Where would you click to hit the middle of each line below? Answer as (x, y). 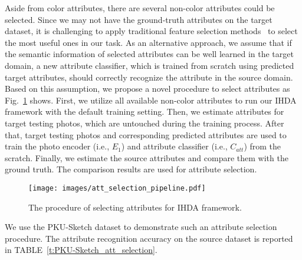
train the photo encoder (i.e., (57, 146)
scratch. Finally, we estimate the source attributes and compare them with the (147, 157)
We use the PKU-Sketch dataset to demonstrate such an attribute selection (141, 227)
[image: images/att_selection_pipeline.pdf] (117, 188)
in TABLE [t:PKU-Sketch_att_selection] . (81, 250)
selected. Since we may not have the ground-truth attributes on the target (139, 19)
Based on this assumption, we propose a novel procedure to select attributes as (147, 89)
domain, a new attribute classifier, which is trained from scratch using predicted (150, 65)
